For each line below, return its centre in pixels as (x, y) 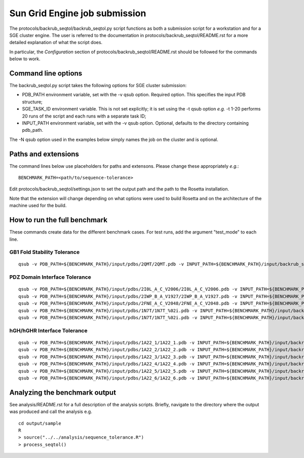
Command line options (46, 73)
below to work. (25, 59)
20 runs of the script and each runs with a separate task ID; (84, 116)
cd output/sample (40, 423)
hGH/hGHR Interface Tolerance (48, 330)
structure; (32, 102)
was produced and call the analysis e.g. (51, 412)
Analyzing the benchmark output (63, 392)
